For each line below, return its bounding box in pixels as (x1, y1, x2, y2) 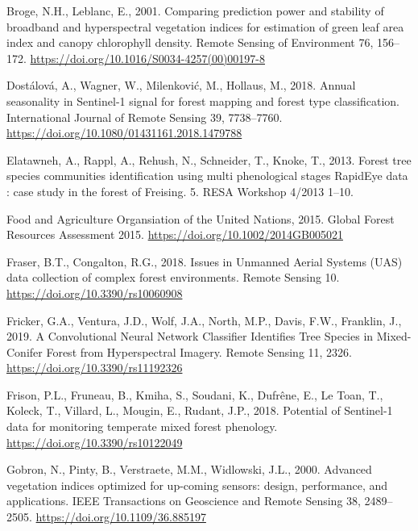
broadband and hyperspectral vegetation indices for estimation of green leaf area (6, 18, 404, 35)
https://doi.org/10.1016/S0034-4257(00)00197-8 (30, 49, 265, 66)
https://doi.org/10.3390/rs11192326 (6, 359, 183, 376)
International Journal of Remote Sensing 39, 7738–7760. (6, 108, 283, 125)
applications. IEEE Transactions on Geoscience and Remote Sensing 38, (6, 492, 361, 509)
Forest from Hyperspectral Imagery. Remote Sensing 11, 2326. (46, 343, 353, 360)
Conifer (6, 343, 43, 360)
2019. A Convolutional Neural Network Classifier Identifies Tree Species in (6, 328, 374, 345)
